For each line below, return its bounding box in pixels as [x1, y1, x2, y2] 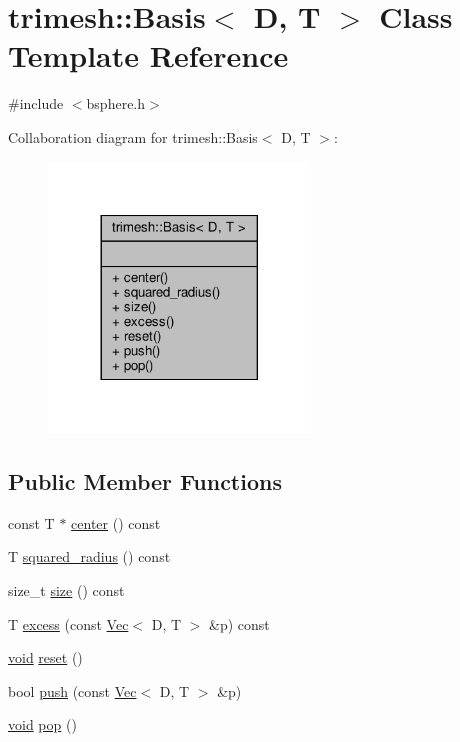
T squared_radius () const [8, 546, 171, 567]
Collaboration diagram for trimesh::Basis [8, 126, 258, 147]
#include [8, 93, 64, 114]
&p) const [209, 613, 270, 634]
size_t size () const [8, 580, 125, 601]
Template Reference [8, 35, 289, 76]
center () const [71, 512, 161, 533]
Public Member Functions [8, 466, 282, 497]
